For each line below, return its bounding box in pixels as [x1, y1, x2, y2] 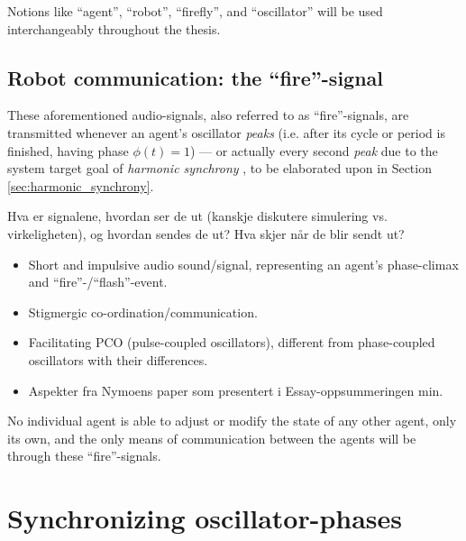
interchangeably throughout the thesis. [7, 19, 221, 38]
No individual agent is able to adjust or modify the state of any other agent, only [7, 411, 457, 430]
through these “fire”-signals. [7, 446, 161, 465]
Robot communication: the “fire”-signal [7, 63, 384, 91]
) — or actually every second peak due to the [189, 141, 438, 160]
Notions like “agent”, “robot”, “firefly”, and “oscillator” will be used [7, 2, 383, 20]
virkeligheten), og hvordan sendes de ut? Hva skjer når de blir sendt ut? [7, 224, 405, 243]
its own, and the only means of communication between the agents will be [7, 428, 416, 447]
